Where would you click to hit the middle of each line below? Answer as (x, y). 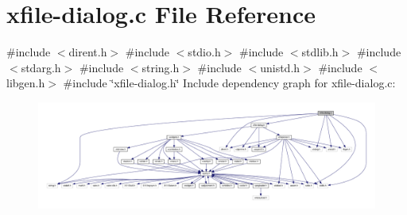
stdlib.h (320, 52)
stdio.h (204, 52)
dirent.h (88, 52)
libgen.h (26, 83)
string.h (161, 67)
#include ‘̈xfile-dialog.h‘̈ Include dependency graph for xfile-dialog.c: (229, 83)
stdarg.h (41, 67)
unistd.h (280, 67)
